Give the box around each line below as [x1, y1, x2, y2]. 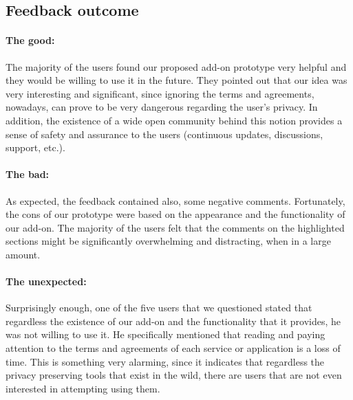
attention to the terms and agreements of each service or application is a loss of [6, 341, 341, 355]
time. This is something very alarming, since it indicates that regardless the [6, 354, 325, 368]
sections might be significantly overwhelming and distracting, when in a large [6, 234, 331, 248]
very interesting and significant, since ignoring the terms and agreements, [6, 86, 314, 100]
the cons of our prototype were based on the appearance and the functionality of [6, 207, 345, 221]
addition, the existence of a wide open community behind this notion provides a [6, 113, 343, 127]
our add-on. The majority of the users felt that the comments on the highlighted [6, 220, 345, 234]
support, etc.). [6, 140, 65, 155]
